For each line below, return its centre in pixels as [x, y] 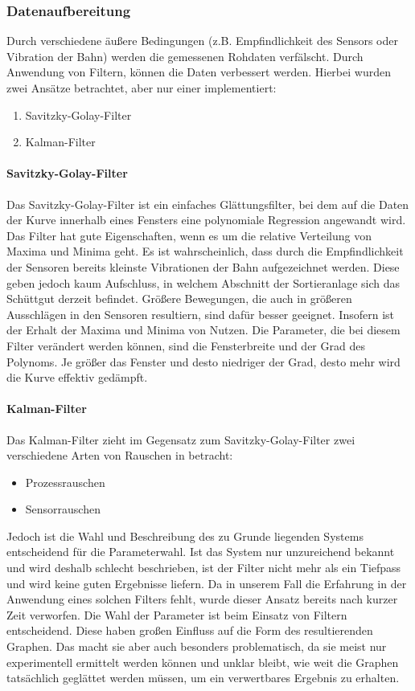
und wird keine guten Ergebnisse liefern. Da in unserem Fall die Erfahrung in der [207, 583]
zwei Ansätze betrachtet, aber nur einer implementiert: [142, 88]
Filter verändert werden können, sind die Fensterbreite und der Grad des [186, 345]
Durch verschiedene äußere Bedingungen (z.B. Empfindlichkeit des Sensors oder [203, 41]
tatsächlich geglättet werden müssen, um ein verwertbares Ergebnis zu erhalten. [203, 678]
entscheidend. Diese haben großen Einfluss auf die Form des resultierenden [190, 630]
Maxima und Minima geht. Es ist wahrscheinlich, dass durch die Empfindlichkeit [205, 251]
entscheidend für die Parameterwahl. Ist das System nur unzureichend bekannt [201, 552]
